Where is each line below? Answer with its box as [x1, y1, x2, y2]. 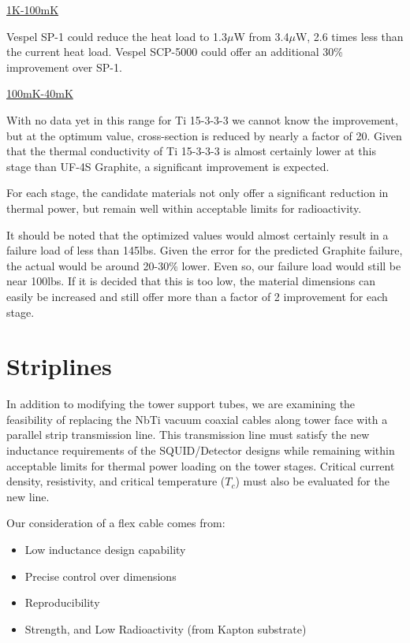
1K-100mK [6, 2, 59, 17]
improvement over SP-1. [6, 58, 122, 75]
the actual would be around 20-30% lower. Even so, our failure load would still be [6, 257, 401, 273]
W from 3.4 [233, 28, 289, 44]
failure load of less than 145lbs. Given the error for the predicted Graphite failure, [6, 242, 403, 258]
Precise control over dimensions [24, 567, 177, 584]
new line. [6, 488, 50, 504]
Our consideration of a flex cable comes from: [6, 515, 225, 531]
